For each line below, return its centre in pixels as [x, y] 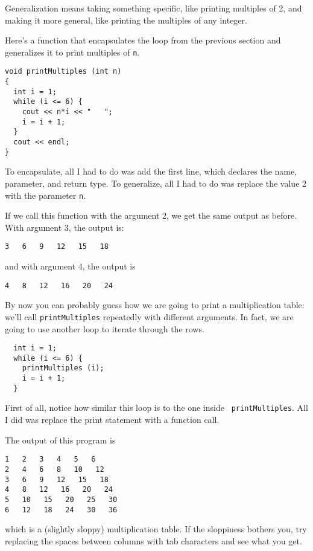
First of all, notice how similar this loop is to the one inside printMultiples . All [156, 408]
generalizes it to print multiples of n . [72, 52]
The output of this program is [60, 440]
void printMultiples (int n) [63, 72]
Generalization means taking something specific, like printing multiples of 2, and [153, 8]
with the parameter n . [46, 195]
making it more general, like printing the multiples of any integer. [126, 20]
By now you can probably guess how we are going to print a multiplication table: [155, 305]
